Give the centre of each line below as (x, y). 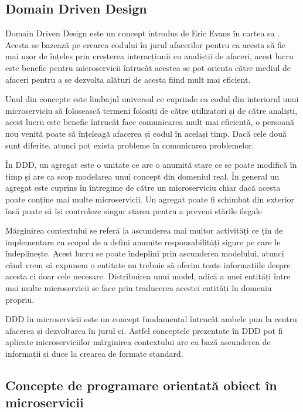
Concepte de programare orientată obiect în (141, 385)
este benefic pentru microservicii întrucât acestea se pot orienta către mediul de (148, 67)
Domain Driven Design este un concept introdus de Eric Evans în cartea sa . (143, 33)
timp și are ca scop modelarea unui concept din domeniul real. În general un (142, 176)
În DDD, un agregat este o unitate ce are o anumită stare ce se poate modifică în (151, 165)
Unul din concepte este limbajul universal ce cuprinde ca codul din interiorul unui (152, 99)
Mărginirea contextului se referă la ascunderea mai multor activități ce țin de (144, 230)
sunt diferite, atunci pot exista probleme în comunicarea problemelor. (130, 145)
